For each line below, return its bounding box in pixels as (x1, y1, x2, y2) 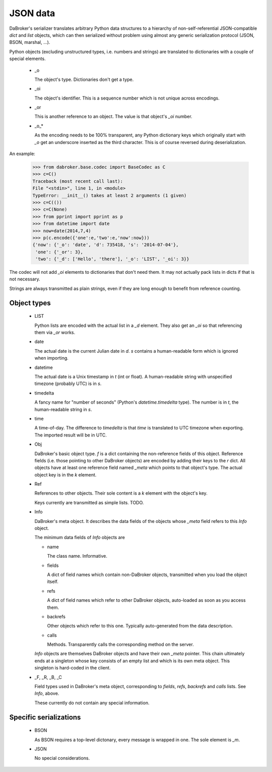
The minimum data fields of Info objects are (34, 535, 125, 541)
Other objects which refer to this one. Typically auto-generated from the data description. (47, 623, 233, 629)
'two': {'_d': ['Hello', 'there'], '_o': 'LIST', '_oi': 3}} (35, 256, 189, 262)
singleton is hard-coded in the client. (34, 665, 111, 671)
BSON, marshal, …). (9, 39, 50, 45)
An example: (9, 151, 35, 157)
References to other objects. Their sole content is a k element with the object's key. (34, 490, 208, 496)
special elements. (9, 56, 46, 62)
